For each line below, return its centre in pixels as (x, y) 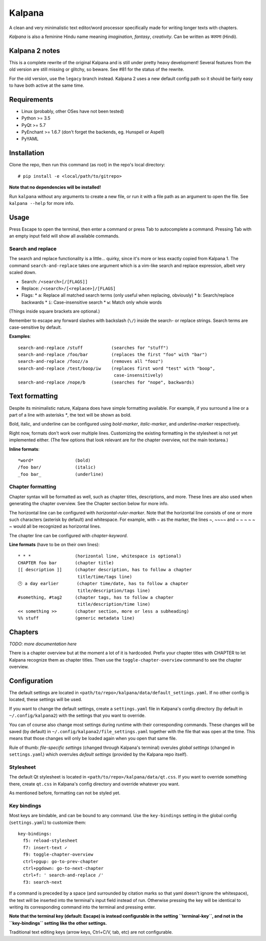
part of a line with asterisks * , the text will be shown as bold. (70, 415)
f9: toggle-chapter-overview (58, 855)
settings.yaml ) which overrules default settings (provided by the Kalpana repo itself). (99, 754)
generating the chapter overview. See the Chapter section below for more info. (89, 504)
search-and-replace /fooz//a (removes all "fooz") (91, 361)
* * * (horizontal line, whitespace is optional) (100, 556)
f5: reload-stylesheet (50, 841)
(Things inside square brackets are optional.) (55, 312)
